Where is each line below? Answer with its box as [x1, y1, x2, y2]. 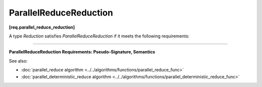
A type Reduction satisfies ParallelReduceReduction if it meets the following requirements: [9, 33, 190, 39]
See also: [9, 58, 28, 64]
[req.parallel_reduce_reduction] [9, 24, 75, 30]
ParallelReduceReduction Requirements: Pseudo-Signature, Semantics [9, 49, 155, 55]
